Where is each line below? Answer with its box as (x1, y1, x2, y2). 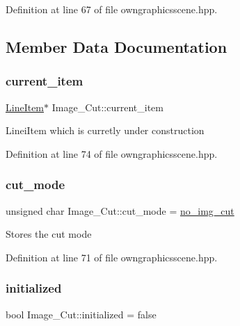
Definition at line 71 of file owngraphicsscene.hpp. (6, 250, 218, 264)
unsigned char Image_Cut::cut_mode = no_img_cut (6, 203, 234, 218)
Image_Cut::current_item (51, 99, 163, 114)
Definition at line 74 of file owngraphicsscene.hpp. (6, 146, 218, 161)
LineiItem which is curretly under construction (6, 123, 205, 138)
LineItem (6, 99, 45, 114)
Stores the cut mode (6, 227, 92, 241)
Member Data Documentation (6, 35, 227, 57)
